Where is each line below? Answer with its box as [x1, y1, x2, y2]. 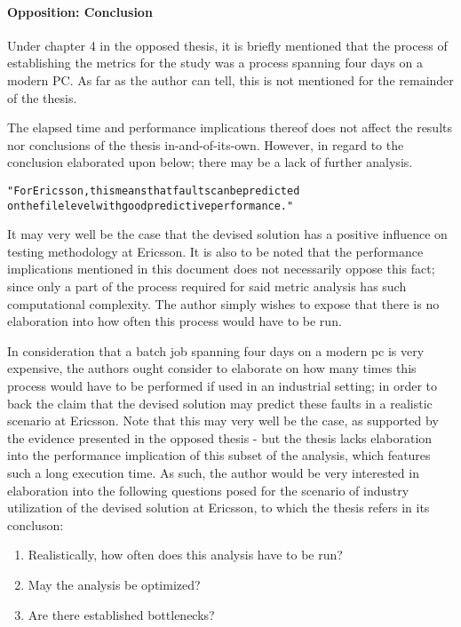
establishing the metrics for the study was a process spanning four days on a [7, 53, 423, 72]
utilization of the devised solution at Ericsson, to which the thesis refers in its [7, 498, 430, 517]
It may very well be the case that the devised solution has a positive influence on [7, 225, 448, 243]
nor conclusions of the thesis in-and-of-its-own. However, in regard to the [7, 135, 404, 154]
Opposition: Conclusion [7, 2, 153, 20]
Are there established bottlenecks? [28, 605, 215, 623]
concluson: [7, 515, 64, 534]
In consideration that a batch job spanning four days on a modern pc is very [7, 341, 425, 360]
